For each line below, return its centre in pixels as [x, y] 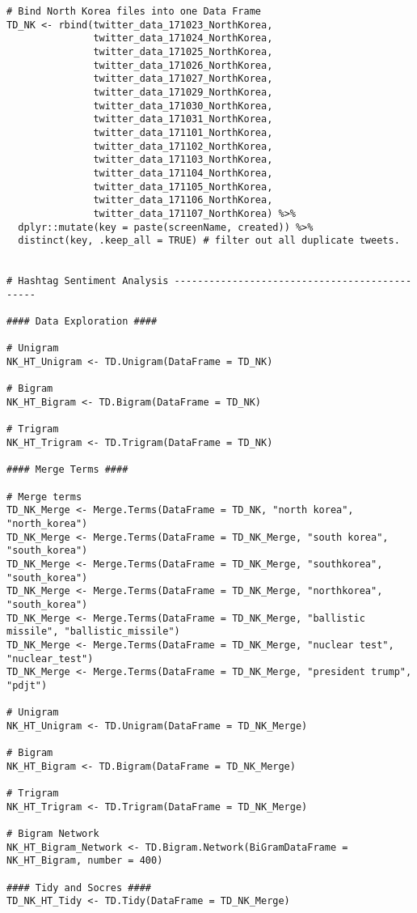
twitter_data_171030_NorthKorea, [183, 106]
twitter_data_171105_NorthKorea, [183, 187]
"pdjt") [27, 685]
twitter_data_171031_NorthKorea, [183, 119]
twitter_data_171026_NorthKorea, [183, 65]
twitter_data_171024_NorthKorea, [183, 38]
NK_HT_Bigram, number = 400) [85, 861]
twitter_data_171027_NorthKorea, [183, 79]
